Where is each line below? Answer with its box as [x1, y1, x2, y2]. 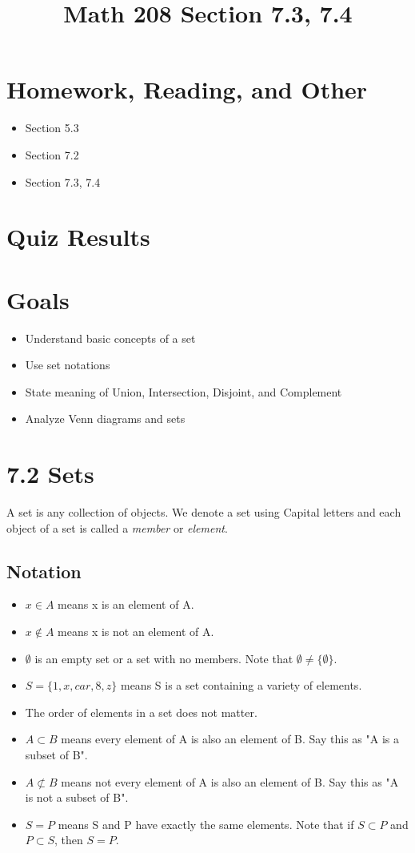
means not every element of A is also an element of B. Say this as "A [61, 773, 399, 790]
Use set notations [25, 356, 110, 373]
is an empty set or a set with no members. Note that [34, 650, 293, 666]
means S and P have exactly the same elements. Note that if [58, 815, 354, 832]
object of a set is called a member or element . [6, 519, 228, 536]
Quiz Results [6, 220, 150, 253]
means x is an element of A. [58, 596, 194, 613]
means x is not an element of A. [58, 623, 214, 640]
